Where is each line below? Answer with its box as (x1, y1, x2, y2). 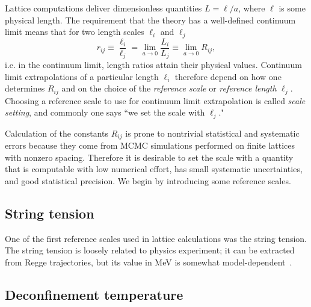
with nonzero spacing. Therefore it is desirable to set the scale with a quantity (5, 150, 294, 163)
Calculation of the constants (5, 126, 109, 139)
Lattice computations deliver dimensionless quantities (5, 2, 202, 14)
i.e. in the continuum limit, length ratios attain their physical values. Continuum (5, 58, 302, 71)
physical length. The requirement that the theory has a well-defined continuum (5, 13, 296, 26)
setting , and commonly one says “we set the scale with (5, 106, 205, 119)
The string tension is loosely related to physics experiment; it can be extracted (5, 244, 295, 256)
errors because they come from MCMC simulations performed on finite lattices (5, 139, 295, 152)
